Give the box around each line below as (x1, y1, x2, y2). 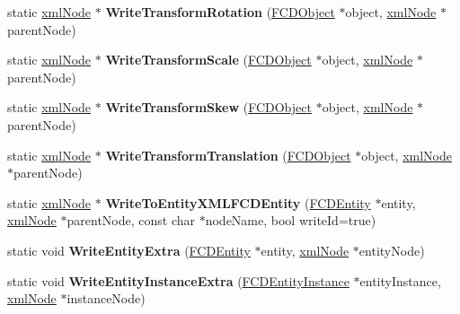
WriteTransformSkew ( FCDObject (105, 98, 312, 117)
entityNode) (358, 240, 425, 259)
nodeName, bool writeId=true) (205, 211, 376, 230)
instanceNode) (66, 289, 146, 308)
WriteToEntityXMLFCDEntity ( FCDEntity (105, 193, 371, 212)
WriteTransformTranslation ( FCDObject (105, 145, 351, 164)
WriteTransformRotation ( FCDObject (105, 3, 335, 21)
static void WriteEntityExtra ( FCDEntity (7, 240, 251, 259)
